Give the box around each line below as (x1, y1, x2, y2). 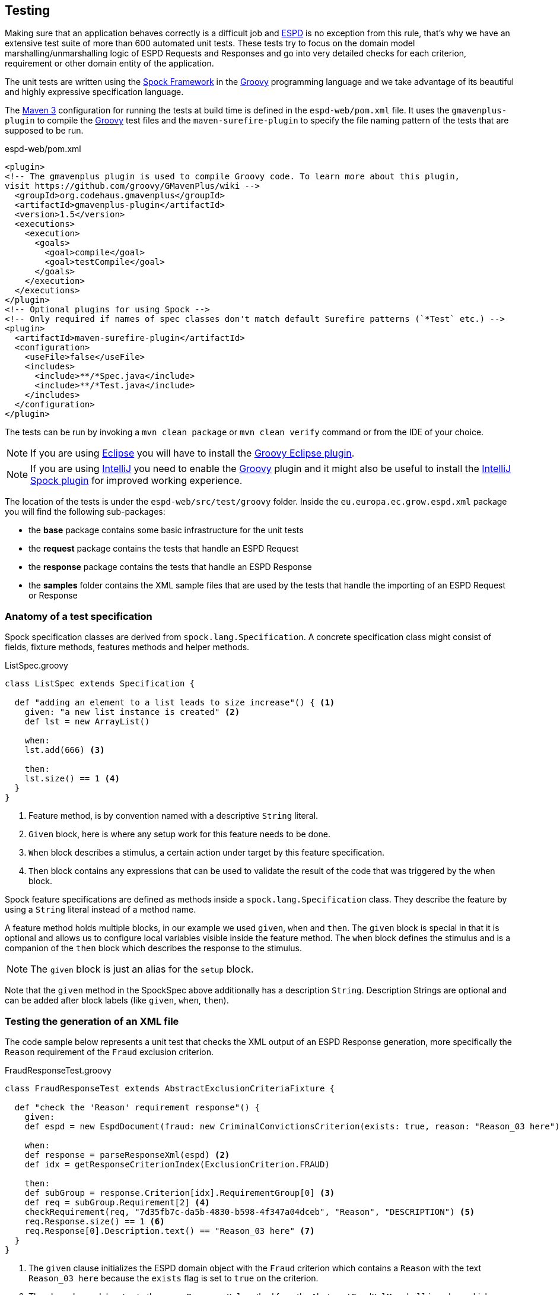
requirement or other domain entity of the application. (5, 58, 214, 69)
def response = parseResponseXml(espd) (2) (24, 1150, 230, 1160)
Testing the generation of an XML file (5, 1015, 179, 1027)
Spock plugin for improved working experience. (30, 474, 243, 487)
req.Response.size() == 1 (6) (24, 1216, 165, 1226)
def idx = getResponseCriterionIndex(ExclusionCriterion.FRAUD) (24, 1159, 330, 1169)
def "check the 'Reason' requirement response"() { (14, 1102, 260, 1112)
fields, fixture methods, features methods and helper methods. (5, 642, 250, 653)
